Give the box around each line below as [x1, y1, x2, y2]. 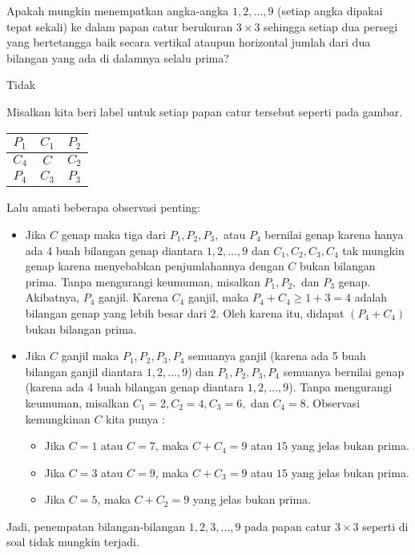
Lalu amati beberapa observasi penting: [6, 199, 200, 216]
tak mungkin [342, 241, 405, 258]
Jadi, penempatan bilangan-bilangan [6, 517, 186, 534]
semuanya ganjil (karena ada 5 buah [187, 347, 366, 364]
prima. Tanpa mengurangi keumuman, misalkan [25, 273, 260, 290]
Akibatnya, [25, 289, 80, 306]
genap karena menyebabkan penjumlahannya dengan [25, 257, 284, 274]
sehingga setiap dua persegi [264, 18, 398, 34]
